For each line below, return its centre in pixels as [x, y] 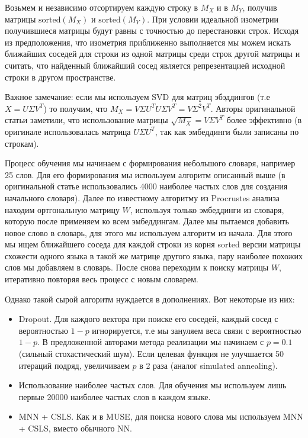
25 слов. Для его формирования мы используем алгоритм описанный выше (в [145, 174]
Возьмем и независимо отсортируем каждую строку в [102, 7]
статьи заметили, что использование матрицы [86, 120]
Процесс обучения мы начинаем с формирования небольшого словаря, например [150, 163]
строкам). [22, 143]
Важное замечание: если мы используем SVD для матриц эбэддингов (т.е [137, 97]
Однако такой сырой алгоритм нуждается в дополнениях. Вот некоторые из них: [150, 299]
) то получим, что [76, 108]
